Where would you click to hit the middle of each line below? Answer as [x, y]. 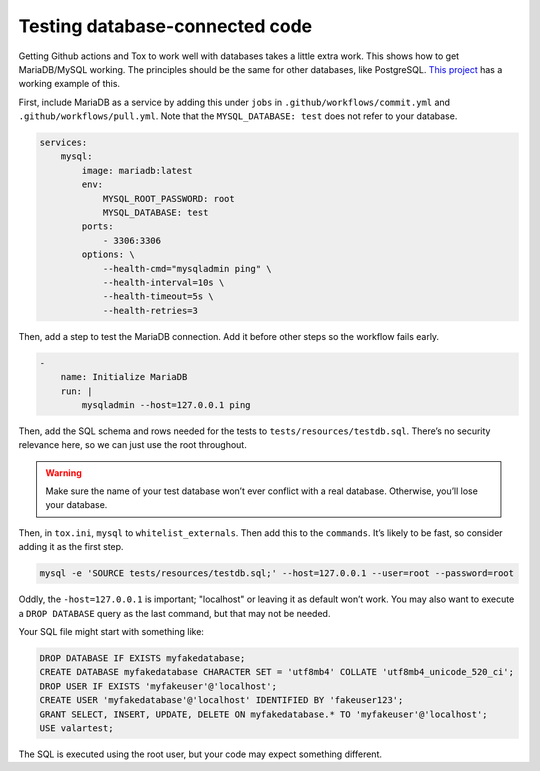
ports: [97, 226]
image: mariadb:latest [137, 170]
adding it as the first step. [71, 547]
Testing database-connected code [165, 26]
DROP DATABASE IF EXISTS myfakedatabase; [142, 658]
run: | [76, 391]
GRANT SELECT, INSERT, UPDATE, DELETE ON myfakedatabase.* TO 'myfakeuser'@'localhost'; [264, 714]
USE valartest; [76, 728]
